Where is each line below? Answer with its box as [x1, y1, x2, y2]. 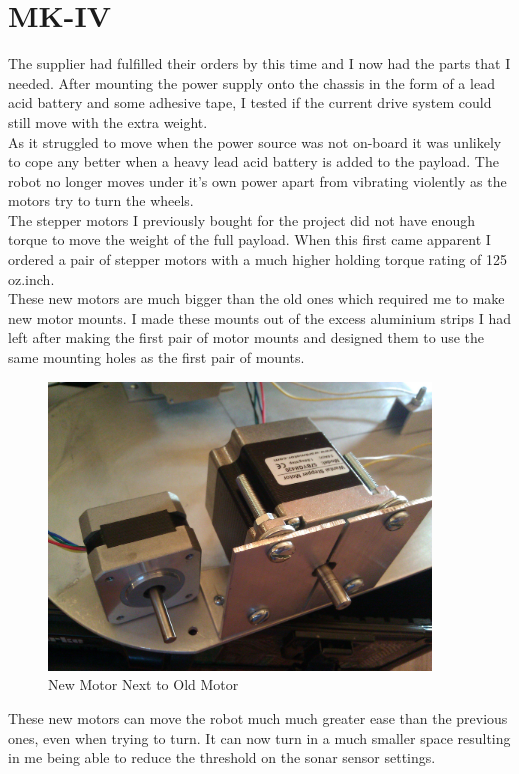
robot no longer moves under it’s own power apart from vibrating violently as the [8, 170, 507, 191]
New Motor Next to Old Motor [48, 674, 239, 695]
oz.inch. [8, 268, 55, 289]
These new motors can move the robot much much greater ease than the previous [8, 707, 508, 728]
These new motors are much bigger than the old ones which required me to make [8, 288, 505, 309]
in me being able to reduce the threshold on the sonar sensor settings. [8, 747, 436, 768]
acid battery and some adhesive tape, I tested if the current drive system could [8, 92, 492, 113]
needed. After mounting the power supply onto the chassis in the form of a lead [8, 72, 495, 93]
